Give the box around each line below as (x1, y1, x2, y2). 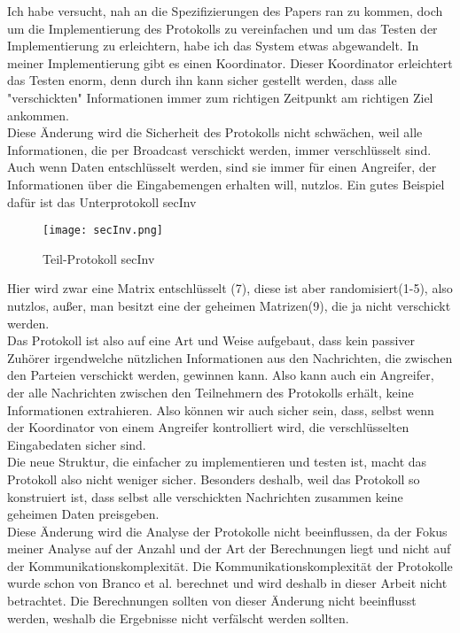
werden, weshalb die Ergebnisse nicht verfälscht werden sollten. (7, 608, 349, 627)
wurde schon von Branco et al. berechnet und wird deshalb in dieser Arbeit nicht (7, 574, 448, 592)
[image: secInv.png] (43, 224, 164, 237)
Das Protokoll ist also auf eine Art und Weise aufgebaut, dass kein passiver (7, 331, 416, 350)
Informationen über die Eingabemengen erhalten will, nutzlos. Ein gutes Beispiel (7, 174, 445, 193)
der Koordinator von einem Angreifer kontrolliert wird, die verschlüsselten (7, 418, 409, 436)
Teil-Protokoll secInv (43, 249, 155, 267)
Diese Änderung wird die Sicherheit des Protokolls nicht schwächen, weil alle (7, 123, 423, 142)
